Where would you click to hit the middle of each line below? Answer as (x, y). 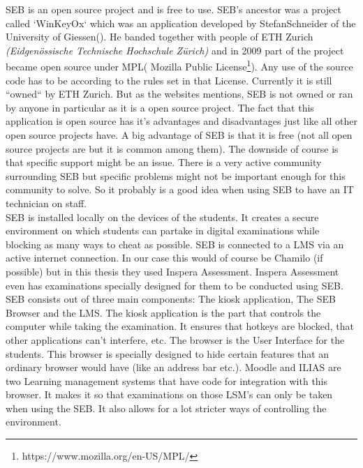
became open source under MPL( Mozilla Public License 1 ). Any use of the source (179, 66)
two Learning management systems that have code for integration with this (167, 380)
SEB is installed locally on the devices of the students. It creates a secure (162, 217)
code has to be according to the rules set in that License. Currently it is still (169, 80)
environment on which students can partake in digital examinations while (163, 231)
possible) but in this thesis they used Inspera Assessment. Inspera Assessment (172, 271)
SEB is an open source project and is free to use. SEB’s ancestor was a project (173, 9)
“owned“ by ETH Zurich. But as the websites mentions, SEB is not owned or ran (179, 94)
